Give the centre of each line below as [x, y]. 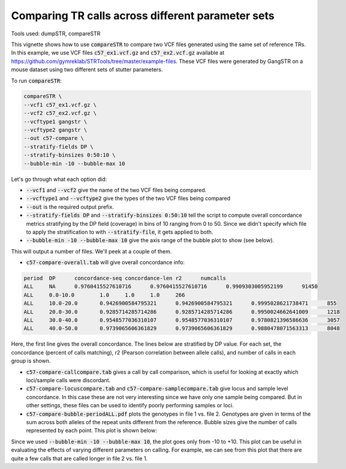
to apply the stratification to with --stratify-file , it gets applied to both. [120, 232]
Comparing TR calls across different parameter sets [143, 16]
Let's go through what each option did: [59, 179]
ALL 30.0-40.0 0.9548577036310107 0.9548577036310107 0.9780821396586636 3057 [182, 320]
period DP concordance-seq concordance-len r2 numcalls [125, 278]
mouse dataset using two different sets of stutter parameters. [87, 69]
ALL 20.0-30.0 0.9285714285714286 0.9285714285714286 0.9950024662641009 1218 [182, 312]
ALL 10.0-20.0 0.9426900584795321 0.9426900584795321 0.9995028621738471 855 [180, 303]
